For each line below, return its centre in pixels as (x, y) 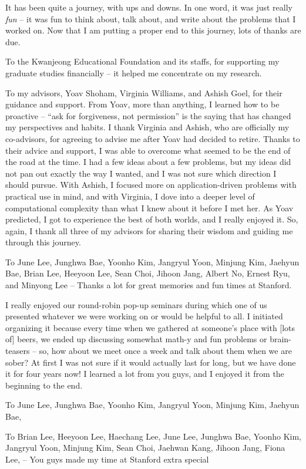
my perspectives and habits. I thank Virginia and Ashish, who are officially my (147, 127)
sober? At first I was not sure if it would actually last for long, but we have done (151, 362)
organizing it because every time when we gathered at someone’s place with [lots (150, 327)
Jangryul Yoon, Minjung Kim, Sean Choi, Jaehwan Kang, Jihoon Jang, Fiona (145, 448)
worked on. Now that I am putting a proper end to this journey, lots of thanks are (153, 30)
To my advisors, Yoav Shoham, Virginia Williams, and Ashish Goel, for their (144, 92)
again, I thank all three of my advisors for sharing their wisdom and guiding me (149, 230)
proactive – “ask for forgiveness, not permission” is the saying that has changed (148, 115)
